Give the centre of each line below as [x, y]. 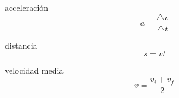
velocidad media [34, 70]
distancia [21, 45]
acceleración [27, 7]
